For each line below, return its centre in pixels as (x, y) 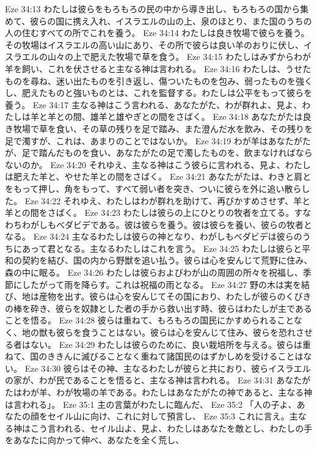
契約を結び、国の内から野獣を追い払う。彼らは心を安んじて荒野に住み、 (167, 260)
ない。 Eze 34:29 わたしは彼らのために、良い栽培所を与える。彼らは (166, 344)
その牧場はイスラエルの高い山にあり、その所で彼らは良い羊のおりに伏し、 (155, 44)
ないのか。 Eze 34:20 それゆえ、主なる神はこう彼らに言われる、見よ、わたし (158, 164)
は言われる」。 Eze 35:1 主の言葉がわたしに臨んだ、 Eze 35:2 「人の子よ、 (151, 404)
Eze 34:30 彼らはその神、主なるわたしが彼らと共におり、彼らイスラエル (168, 368)
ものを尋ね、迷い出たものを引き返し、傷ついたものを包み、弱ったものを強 (155, 80)
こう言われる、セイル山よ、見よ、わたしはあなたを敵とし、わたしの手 (171, 428)
